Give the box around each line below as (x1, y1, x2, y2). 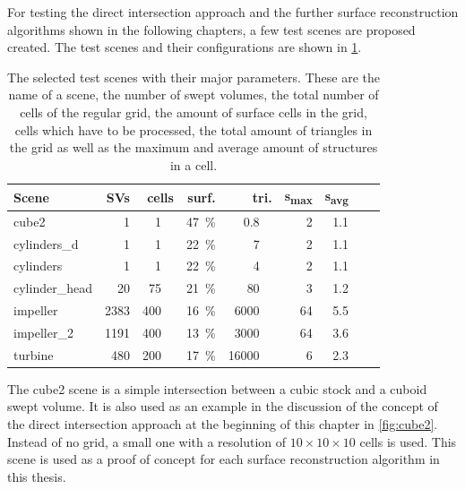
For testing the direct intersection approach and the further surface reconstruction (7, 3, 459, 21)
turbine (13, 345, 54, 364)
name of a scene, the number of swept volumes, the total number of (8, 85, 379, 104)
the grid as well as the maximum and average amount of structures (9, 138, 378, 157)
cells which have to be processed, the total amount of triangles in (14, 120, 373, 139)
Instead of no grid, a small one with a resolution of (7, 432, 287, 450)
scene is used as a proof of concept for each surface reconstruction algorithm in (7, 450, 440, 468)
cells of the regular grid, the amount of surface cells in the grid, (20, 102, 367, 121)
